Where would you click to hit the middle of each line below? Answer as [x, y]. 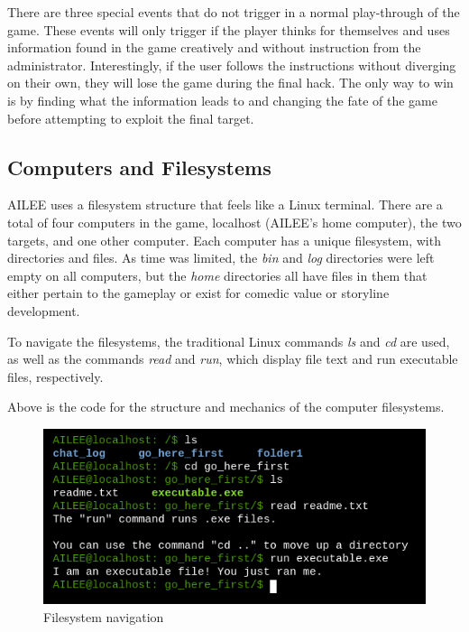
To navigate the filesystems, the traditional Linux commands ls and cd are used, [229, 341]
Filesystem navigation [104, 617]
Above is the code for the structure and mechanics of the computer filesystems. [226, 407]
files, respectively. [55, 376]
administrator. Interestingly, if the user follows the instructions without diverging [232, 65]
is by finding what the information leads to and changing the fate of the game [222, 100]
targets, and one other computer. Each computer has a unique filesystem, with [224, 240]
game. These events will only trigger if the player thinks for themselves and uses [229, 29]
